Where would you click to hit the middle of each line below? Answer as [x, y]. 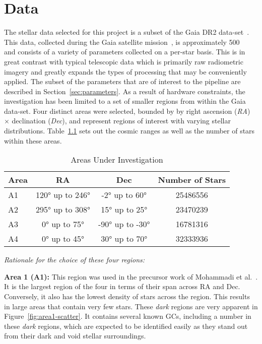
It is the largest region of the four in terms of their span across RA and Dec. [122, 286]
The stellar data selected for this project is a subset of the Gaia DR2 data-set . [127, 32]
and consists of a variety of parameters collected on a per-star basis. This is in [125, 52]
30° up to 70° [124, 239]
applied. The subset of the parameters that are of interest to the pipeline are [122, 81]
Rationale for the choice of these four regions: [75, 260]
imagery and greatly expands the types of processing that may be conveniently [125, 71]
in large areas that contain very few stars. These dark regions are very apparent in [131, 306]
